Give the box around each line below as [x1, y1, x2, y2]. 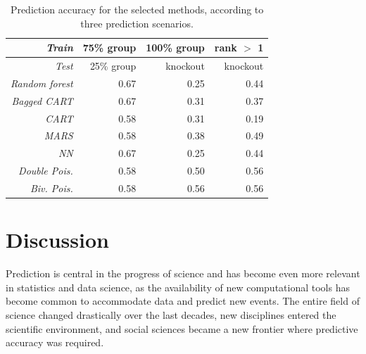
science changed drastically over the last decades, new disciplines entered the [6, 307, 336, 322]
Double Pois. [18, 163, 73, 178]
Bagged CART [11, 93, 73, 108]
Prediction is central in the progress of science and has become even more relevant [6, 266, 360, 281]
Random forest [11, 75, 73, 90]
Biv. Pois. [30, 180, 73, 195]
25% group [89, 58, 137, 73]
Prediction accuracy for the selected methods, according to [10, 2, 264, 16]
